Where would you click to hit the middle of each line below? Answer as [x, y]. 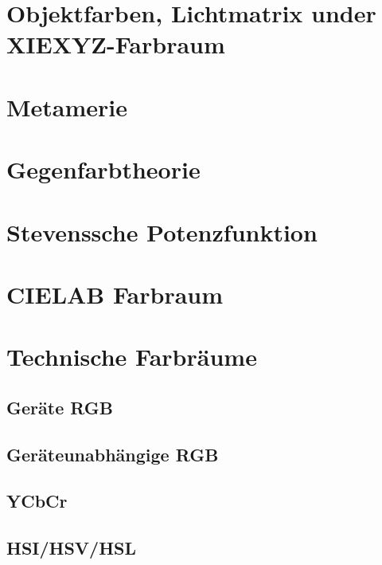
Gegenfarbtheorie [103, 169]
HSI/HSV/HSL [72, 548]
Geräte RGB [60, 407]
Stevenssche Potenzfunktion [162, 231]
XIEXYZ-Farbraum [116, 44]
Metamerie [67, 106]
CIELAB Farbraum [115, 294]
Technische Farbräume [132, 357]
